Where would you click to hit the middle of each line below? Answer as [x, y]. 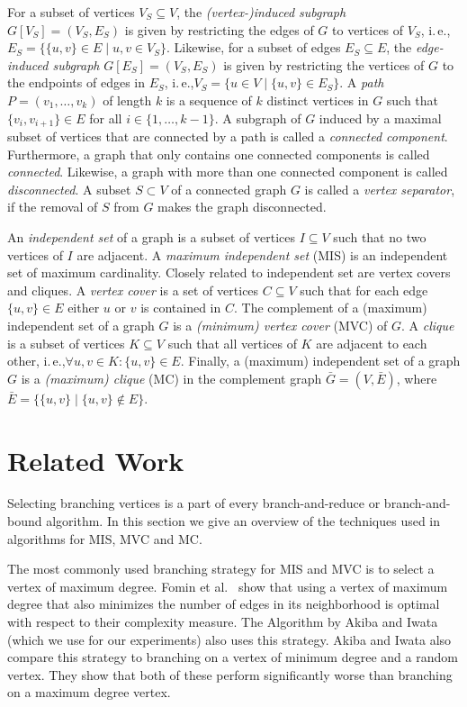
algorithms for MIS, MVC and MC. [105, 538]
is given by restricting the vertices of [324, 64]
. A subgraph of [258, 118]
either [84, 308]
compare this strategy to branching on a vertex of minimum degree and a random [233, 657]
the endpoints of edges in [76, 82]
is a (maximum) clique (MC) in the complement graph [171, 378]
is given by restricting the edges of [219, 29]
